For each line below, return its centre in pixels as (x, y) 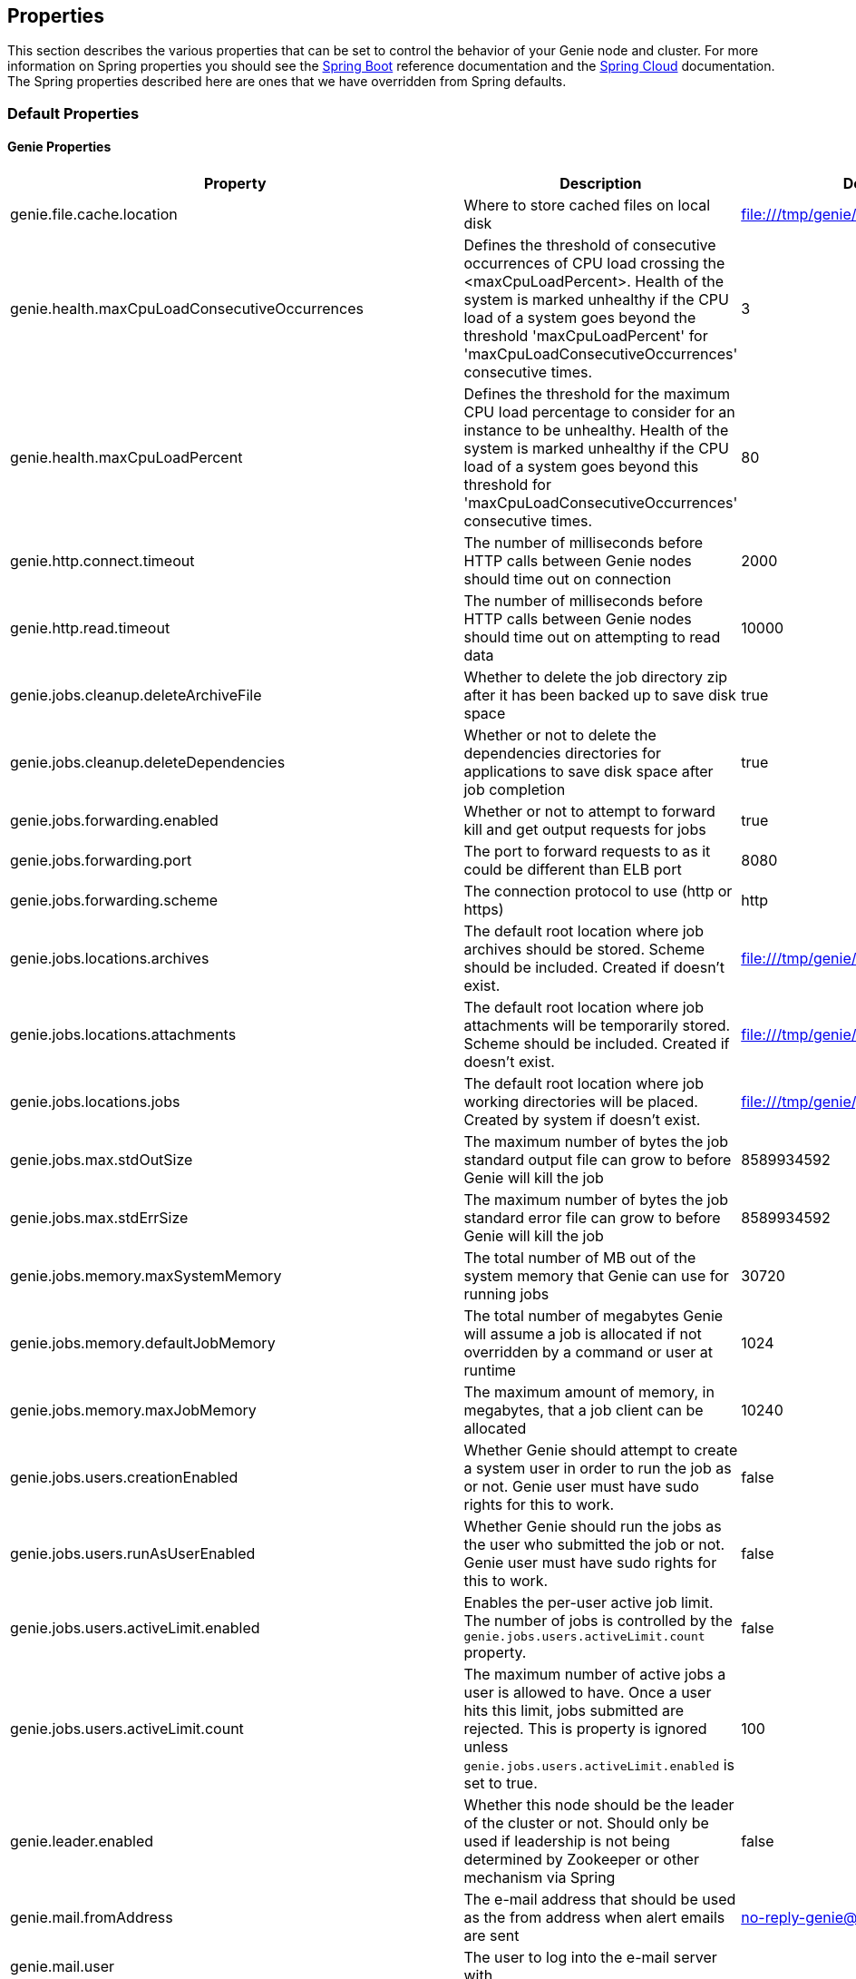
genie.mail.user (63, 1967)
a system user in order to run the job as (598, 1469)
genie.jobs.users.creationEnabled (124, 1478)
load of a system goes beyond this (581, 467)
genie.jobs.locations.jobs (95, 1102)
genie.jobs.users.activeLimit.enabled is (599, 1765)
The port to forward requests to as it (587, 852)
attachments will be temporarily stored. (597, 1026)
